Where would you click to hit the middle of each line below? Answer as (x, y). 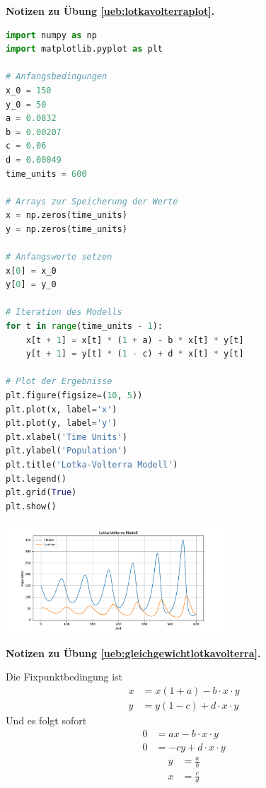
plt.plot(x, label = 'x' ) (62, 409)
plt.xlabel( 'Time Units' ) (66, 437)
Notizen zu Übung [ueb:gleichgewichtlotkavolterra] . (133, 653)
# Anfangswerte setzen (59, 257)
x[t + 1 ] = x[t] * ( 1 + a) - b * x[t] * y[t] (135, 340)
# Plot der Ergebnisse (59, 382)
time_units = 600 (46, 174)
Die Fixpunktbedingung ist (64, 677)
